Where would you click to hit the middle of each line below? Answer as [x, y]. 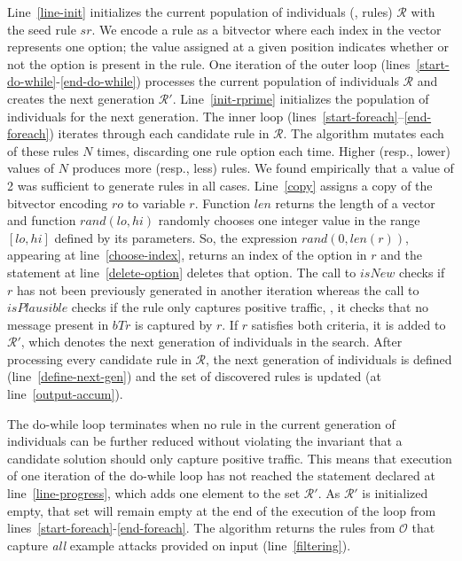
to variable [156, 203]
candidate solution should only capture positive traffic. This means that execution [230, 458]
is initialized [395, 493]
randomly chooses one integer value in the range [289, 220]
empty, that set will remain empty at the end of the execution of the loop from [222, 510]
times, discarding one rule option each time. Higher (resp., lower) [274, 150]
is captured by [174, 324]
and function [42, 220]
